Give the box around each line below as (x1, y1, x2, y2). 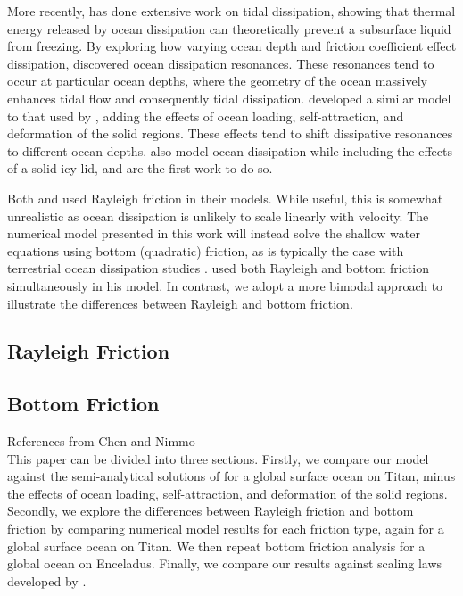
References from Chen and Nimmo (7, 432, 195, 451)
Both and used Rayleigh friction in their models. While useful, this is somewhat (7, 188, 443, 207)
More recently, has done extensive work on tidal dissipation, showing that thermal (7, 2, 456, 20)
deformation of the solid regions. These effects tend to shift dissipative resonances (7, 124, 453, 143)
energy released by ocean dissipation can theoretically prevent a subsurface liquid (7, 19, 451, 37)
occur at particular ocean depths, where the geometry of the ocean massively (7, 71, 427, 90)
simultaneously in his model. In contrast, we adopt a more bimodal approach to (7, 276, 443, 294)
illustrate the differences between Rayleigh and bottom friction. (7, 294, 353, 312)
